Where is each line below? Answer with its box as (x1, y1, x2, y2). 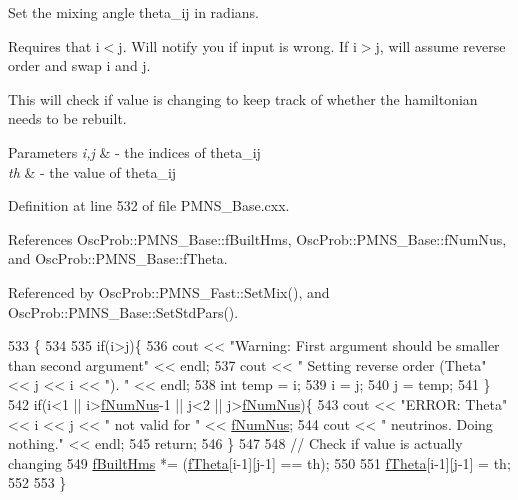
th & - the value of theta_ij (8, 161, 177, 182)
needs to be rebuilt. (8, 108, 127, 129)
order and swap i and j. (8, 55, 151, 76)
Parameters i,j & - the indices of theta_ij (8, 141, 261, 162)
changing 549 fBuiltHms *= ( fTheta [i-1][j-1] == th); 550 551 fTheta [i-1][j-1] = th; (8, 452, 511, 473)
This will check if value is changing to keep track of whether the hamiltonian (8, 88, 478, 109)
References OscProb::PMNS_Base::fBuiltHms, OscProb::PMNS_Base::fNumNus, (8, 228, 507, 249)
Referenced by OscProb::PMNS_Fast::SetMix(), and (8, 281, 330, 302)
